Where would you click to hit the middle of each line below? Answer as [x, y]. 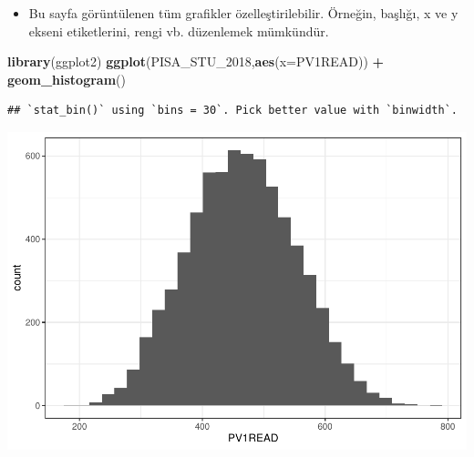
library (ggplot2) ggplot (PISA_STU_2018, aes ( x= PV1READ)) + [196, 61]
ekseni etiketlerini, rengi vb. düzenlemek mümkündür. [179, 30]
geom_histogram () [67, 79]
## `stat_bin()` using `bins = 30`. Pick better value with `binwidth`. [232, 111]
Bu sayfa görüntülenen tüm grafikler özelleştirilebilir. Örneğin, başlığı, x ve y [243, 13]
